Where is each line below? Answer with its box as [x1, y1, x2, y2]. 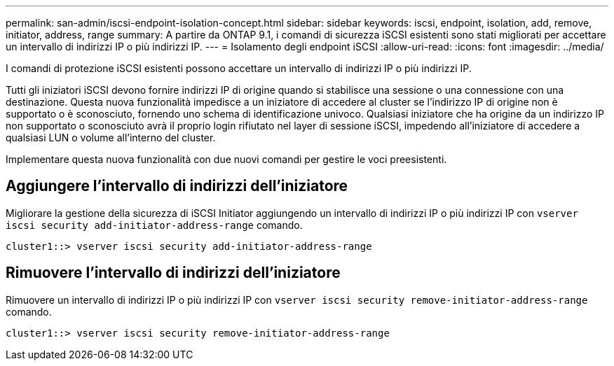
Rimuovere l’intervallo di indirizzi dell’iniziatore [6, 264, 341, 282]
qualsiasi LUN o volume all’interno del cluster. [6, 132, 216, 143]
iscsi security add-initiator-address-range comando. [6, 218, 303, 231]
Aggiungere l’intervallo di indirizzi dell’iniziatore [6, 177, 348, 195]
